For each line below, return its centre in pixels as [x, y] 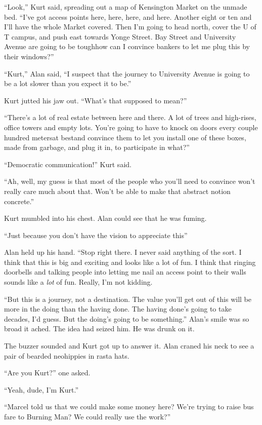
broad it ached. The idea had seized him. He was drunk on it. [99, 329]
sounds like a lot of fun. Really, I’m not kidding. [78, 282]
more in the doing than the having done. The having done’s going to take [118, 309]
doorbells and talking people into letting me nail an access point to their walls [125, 272]
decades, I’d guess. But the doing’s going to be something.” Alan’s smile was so [127, 318]
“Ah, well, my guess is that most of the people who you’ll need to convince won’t [130, 181]
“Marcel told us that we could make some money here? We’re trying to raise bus [129, 407]
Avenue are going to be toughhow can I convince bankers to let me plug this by [127, 46]
